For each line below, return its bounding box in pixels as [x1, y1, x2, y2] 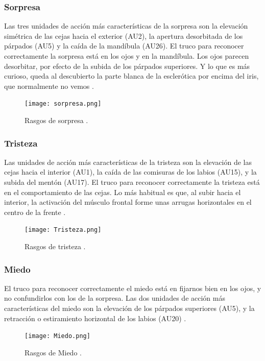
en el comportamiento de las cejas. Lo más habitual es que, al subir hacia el [4, 186, 241, 197]
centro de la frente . [4, 206, 66, 217]
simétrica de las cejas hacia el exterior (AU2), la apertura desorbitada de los [4, 30, 243, 41]
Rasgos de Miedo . [25, 347, 82, 357]
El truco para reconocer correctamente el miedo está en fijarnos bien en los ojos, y [4, 282, 261, 293]
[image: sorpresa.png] [25, 100, 102, 108]
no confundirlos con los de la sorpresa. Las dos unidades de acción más [4, 293, 225, 303]
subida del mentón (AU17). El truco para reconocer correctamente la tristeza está [4, 177, 260, 187]
